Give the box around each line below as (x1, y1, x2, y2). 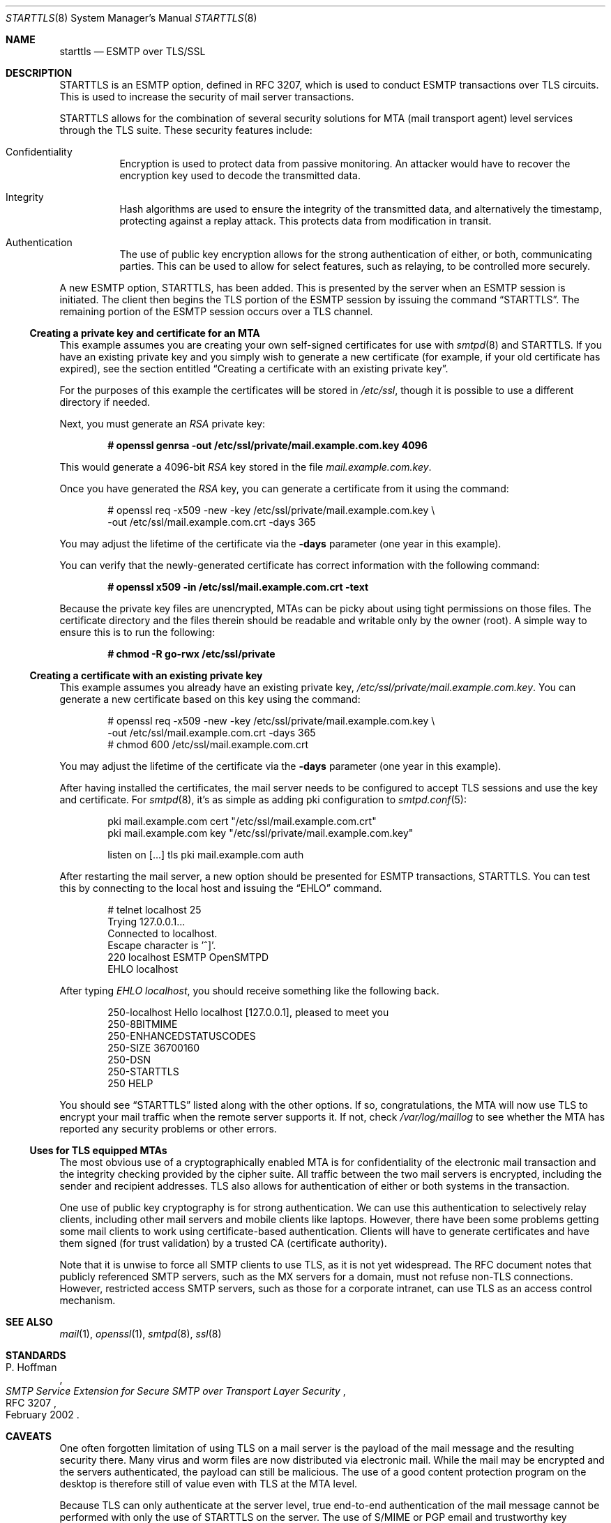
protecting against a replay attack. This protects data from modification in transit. (119, 215, 492, 227)
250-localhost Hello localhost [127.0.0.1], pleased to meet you (107, 1006, 389, 1018)
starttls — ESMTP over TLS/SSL (59, 45, 206, 57)
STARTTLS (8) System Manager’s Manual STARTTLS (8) (6, 12, 257, 24)
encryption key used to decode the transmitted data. (119, 169, 361, 181)
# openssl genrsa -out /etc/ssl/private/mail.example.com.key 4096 (107, 439, 428, 451)
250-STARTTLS (107, 1066, 179, 1077)
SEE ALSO (6, 1316, 53, 1328)
